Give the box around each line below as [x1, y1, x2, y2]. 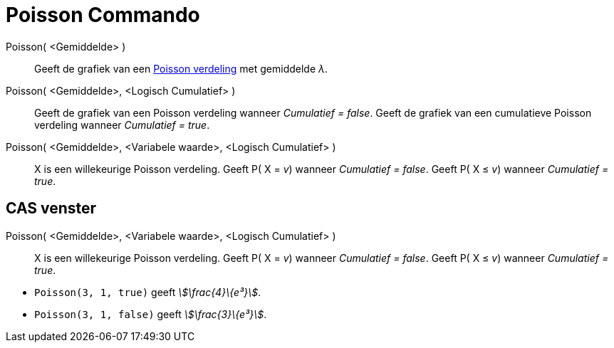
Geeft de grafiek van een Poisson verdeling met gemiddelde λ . [34, 62, 328, 75]
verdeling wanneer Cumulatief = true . [34, 118, 210, 131]
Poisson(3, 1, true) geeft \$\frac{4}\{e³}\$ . [34, 285, 261, 298]
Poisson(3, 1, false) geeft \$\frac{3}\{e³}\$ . [34, 307, 267, 320]
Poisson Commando [6, 3, 200, 27]
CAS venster [6, 199, 97, 218]
